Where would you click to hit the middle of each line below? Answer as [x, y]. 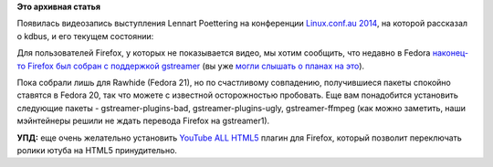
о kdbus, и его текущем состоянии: [85, 36]
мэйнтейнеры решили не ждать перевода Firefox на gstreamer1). [143, 121]
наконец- [451, 53]
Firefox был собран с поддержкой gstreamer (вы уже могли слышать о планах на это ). [196, 66]
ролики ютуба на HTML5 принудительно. [97, 150]
